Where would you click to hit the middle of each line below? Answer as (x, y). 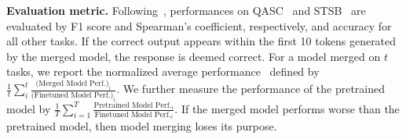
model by (29, 108)
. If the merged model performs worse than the (287, 108)
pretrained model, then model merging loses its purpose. (142, 126)
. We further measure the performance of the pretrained (251, 89)
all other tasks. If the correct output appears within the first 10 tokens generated (201, 41)
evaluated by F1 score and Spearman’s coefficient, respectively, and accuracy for (199, 25)
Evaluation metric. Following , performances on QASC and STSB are (186, 10)
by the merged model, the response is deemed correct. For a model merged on (194, 56)
